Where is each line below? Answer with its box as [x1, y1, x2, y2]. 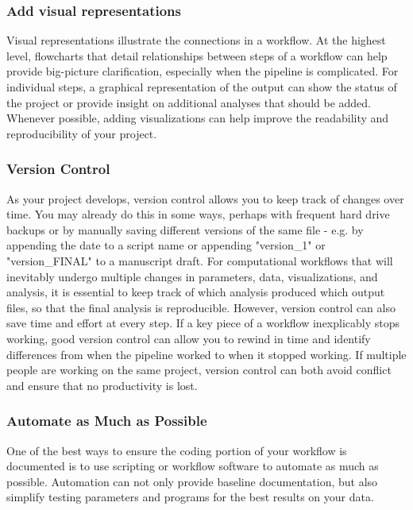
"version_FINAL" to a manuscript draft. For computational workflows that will [6, 252, 393, 269]
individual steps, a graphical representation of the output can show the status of [6, 79, 397, 95]
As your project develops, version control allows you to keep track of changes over [6, 190, 404, 207]
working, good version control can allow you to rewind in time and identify [6, 330, 371, 346]
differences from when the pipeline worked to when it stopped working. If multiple [6, 346, 407, 362]
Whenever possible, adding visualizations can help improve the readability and [6, 110, 389, 126]
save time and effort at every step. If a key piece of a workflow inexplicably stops [6, 315, 400, 331]
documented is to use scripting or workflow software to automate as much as [6, 458, 379, 474]
